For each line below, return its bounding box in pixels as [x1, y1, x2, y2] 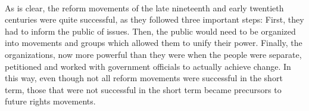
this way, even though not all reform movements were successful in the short [5, 72, 283, 84]
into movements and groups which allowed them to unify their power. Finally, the [5, 36, 302, 49]
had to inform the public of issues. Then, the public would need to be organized [5, 24, 296, 37]
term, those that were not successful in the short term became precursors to [5, 83, 282, 95]
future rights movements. [5, 95, 96, 107]
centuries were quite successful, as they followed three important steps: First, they [5, 13, 304, 26]
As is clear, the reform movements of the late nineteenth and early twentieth [5, 1, 284, 14]
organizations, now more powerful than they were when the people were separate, [5, 48, 302, 60]
